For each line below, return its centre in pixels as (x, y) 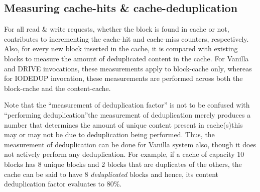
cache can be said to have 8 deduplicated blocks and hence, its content (111, 174)
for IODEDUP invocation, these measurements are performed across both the (123, 78)
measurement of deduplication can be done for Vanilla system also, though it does (130, 144)
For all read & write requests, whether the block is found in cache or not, (117, 29)
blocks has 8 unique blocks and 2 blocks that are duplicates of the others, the (123, 164)
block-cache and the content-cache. (57, 88)
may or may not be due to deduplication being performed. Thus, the (109, 134)
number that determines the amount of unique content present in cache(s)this (123, 124)
